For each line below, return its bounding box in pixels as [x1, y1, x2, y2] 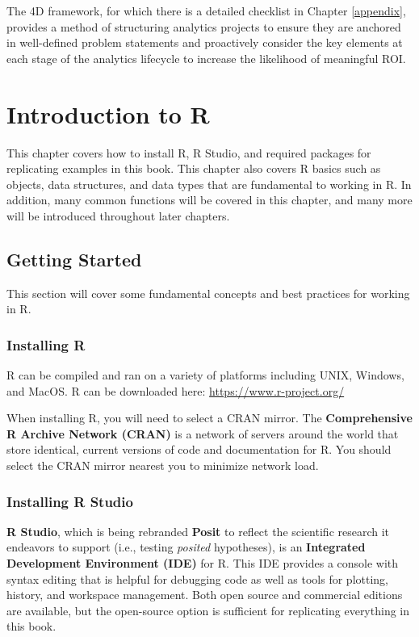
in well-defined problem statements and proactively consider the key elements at [6, 34, 403, 51]
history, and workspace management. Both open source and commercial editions [6, 586, 403, 603]
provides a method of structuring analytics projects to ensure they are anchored [6, 18, 401, 35]
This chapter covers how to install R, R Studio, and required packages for [6, 144, 371, 161]
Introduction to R [6, 97, 210, 130]
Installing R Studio [6, 491, 133, 511]
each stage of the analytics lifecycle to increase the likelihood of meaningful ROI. [6, 49, 406, 66]
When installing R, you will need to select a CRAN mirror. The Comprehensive [6, 409, 413, 426]
